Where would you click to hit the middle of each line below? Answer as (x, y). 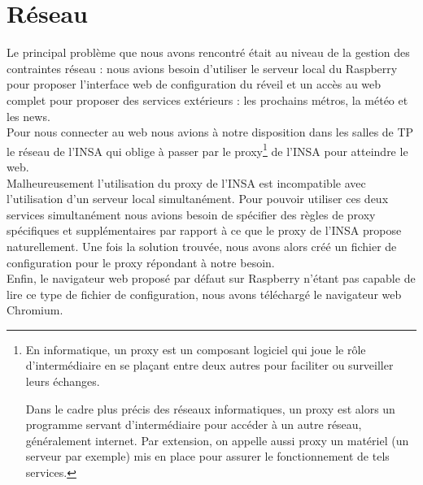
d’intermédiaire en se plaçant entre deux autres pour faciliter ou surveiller (209, 365)
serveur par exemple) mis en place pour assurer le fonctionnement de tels (207, 456)
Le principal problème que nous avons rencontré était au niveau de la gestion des (208, 52)
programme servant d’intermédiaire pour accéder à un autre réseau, (194, 424)
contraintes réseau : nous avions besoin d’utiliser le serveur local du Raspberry (202, 68)
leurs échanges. (63, 381)
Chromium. (35, 310)
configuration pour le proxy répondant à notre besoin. (141, 262)
